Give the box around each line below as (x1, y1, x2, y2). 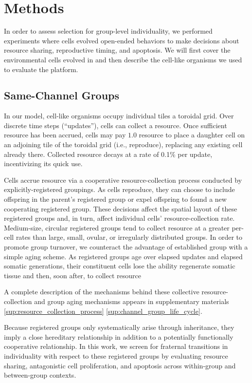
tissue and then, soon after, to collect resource (4, 270, 141, 280)
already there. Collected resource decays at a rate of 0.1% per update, (4, 149, 213, 159)
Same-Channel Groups (4, 88, 120, 103)
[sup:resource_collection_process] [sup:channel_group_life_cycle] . (4, 306, 202, 316)
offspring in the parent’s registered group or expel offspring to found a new (4, 194, 227, 204)
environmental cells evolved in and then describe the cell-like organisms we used (4, 54, 242, 64)
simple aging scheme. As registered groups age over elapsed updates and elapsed (4, 251, 243, 261)
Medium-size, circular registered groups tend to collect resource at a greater (4, 222, 230, 232)
